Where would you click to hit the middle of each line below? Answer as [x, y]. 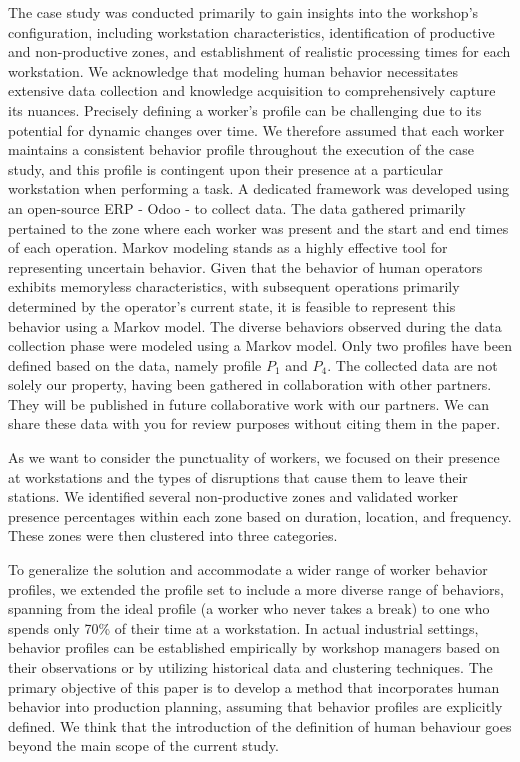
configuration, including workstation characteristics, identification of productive [251, 31]
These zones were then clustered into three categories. [173, 535]
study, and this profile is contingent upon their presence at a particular [225, 168]
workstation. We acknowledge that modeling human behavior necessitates [233, 70]
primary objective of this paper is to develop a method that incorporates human [254, 686]
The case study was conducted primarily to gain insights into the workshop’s [243, 12]
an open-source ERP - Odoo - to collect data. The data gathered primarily [237, 207]
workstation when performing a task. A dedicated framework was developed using [259, 188]
